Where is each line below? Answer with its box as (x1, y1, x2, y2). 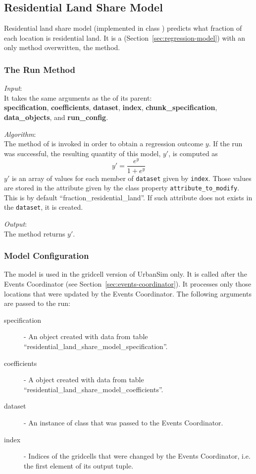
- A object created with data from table (24, 374, 144, 385)
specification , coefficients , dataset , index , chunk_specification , (4, 102, 217, 113)
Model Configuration (4, 249, 89, 262)
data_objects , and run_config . (4, 112, 108, 122)
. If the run (208, 138, 243, 149)
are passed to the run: (4, 298, 71, 308)
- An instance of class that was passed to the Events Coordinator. (24, 417, 223, 427)
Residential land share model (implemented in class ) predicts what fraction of (4, 23, 242, 33)
